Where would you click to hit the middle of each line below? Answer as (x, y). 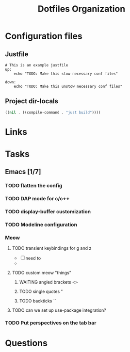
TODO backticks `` (38, 301)
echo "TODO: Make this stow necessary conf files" (66, 74)
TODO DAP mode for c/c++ (37, 199)
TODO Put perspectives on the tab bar (51, 323)
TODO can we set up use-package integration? (59, 310)
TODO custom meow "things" (42, 273)
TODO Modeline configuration (41, 225)
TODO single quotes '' (41, 291)
